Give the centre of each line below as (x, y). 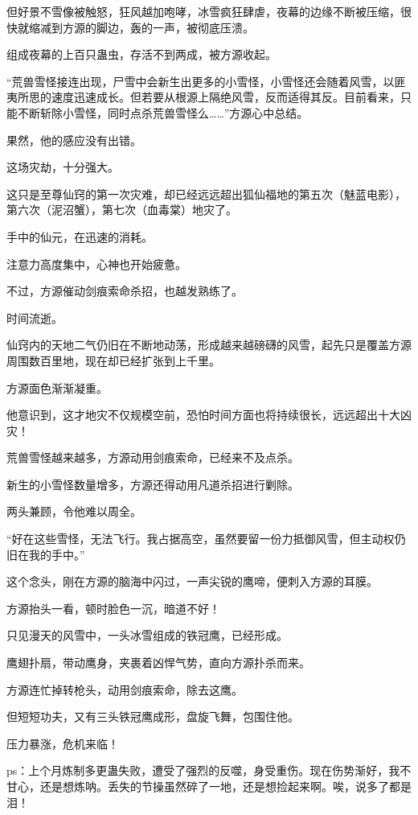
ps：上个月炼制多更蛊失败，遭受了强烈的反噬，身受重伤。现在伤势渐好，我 (203, 770)
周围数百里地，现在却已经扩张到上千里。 (113, 360)
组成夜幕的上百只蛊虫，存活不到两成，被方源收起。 (141, 54)
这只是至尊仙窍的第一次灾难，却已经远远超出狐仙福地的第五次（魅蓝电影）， (206, 193)
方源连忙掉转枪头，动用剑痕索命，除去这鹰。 (125, 689)
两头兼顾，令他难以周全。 (74, 511)
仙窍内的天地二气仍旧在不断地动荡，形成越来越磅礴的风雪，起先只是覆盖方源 (209, 345)
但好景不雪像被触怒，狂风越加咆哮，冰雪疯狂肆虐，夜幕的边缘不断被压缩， (203, 11)
